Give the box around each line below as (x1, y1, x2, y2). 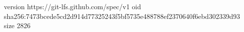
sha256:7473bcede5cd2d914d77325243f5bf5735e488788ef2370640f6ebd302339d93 (4, 11, 240, 21)
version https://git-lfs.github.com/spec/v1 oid (4, 1, 141, 11)
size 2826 (4, 20, 31, 31)
